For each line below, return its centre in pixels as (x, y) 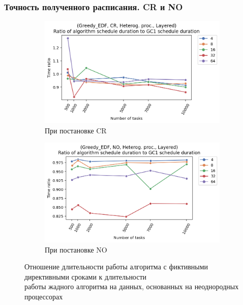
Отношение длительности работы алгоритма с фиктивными (116, 267)
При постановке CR (76, 130)
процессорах (44, 296)
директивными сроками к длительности (86, 276)
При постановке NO (76, 249)
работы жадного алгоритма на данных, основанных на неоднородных (132, 286)
